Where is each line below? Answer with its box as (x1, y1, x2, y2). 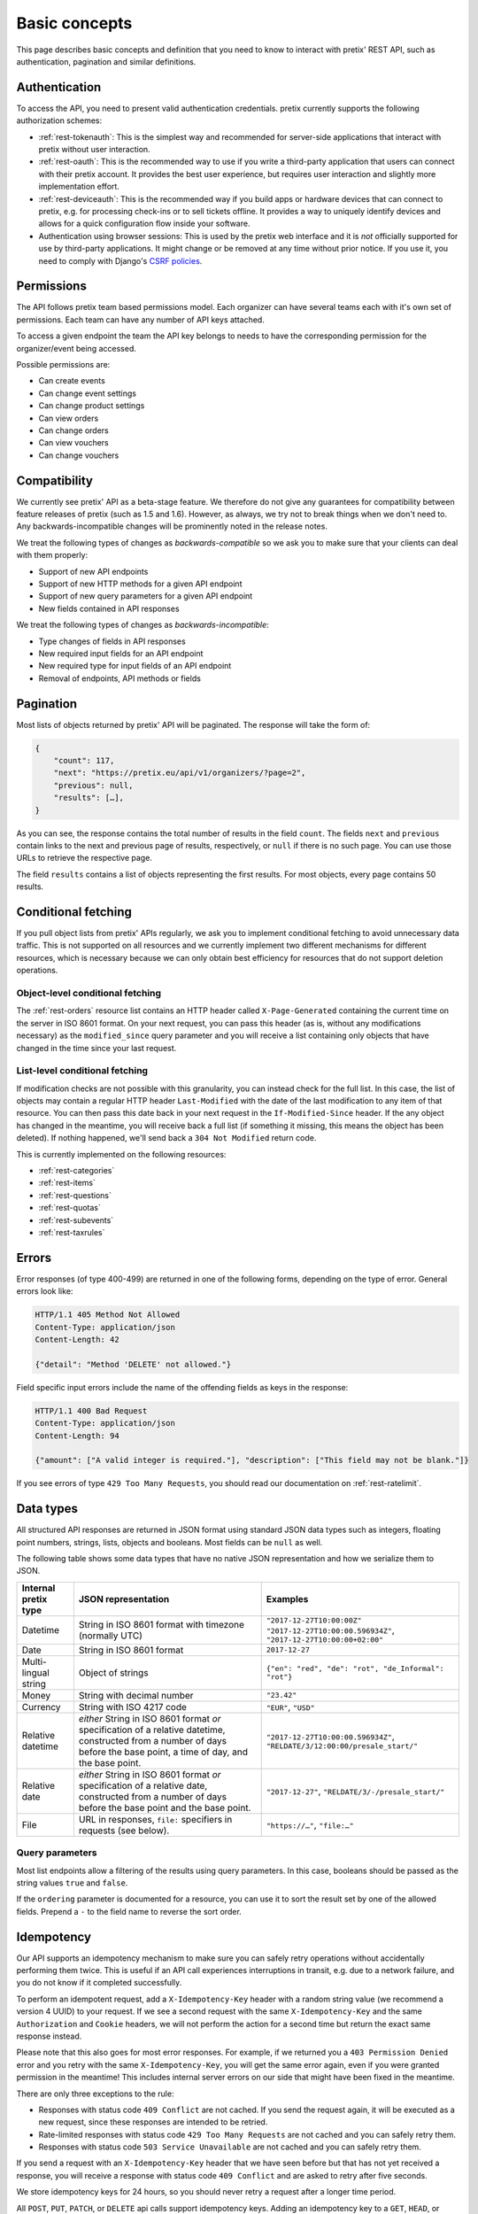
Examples (266, 1592, 309, 1605)
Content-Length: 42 (35, 1335, 119, 1344)
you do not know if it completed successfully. (16, 1978, 182, 1988)
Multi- (21, 1655, 48, 1668)
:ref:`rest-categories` (38, 1165, 115, 1175)
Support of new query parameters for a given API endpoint (38, 591, 253, 601)
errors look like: (16, 1286, 73, 1297)
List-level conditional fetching (16, 1064, 149, 1077)
